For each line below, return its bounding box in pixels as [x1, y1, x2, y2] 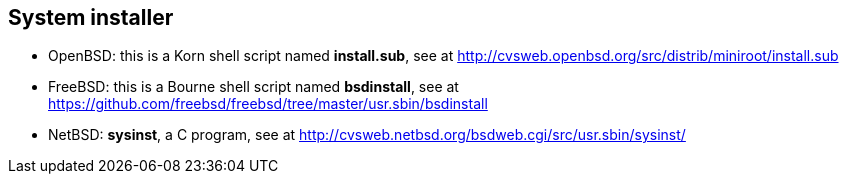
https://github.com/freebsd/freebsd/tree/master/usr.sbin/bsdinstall [48, 95, 488, 113]
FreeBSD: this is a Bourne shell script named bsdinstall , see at [48, 78, 459, 96]
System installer [8, 5, 174, 30]
